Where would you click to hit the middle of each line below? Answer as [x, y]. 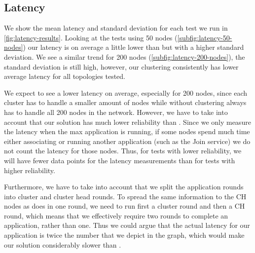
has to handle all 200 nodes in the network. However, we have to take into [116, 112]
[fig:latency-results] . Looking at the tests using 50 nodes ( [91, 37]
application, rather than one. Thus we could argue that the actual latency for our [127, 225]
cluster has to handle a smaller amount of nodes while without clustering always [125, 102]
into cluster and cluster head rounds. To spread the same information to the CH [125, 196]
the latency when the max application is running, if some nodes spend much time [127, 131]
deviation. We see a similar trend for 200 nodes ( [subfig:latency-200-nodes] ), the [125, 56]
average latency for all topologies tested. [65, 76]
